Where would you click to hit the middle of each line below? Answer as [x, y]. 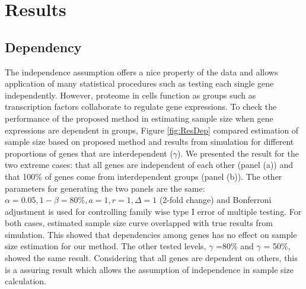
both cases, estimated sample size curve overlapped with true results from [139, 223]
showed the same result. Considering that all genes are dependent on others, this [151, 258]
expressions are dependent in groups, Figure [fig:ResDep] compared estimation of [152, 130]
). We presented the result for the [238, 153]
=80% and [235, 246]
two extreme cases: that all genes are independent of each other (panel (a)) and [149, 165]
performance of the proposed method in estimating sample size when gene [139, 118]
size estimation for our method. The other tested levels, [106, 246]
